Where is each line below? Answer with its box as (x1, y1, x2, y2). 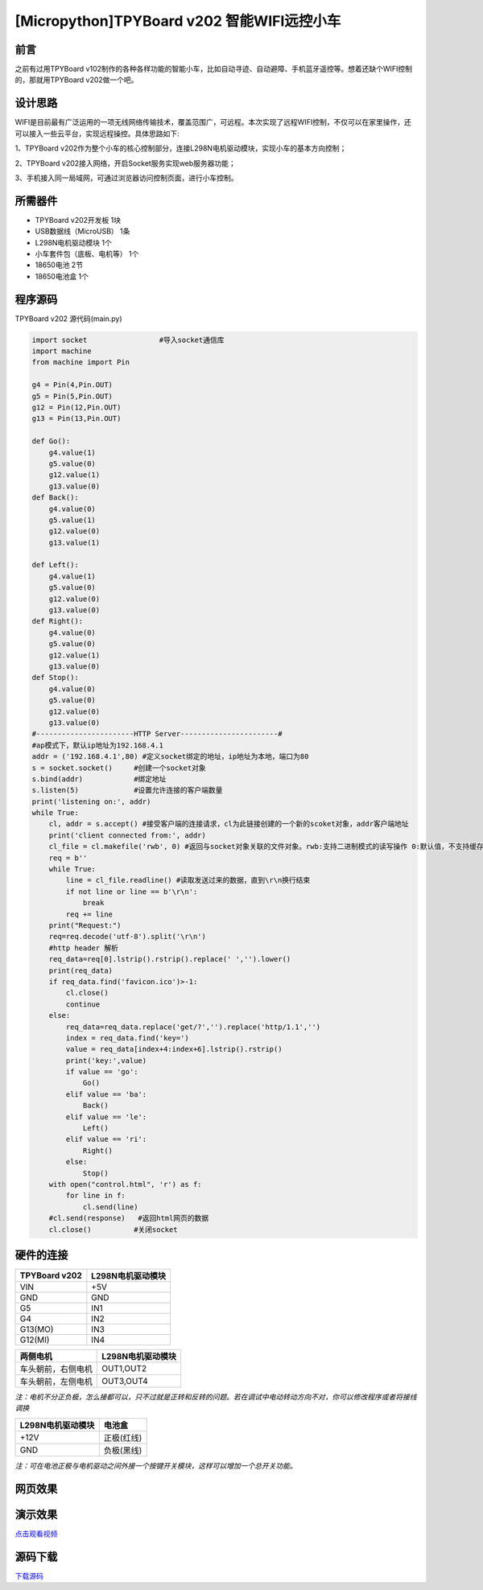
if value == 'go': (65, 1067, 138, 1077)
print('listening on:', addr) (31, 797, 151, 806)
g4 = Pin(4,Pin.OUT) (31, 381, 113, 389)
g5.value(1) (48, 515, 97, 525)
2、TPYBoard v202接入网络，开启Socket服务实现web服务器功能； (14, 158, 237, 168)
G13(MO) (19, 1324, 54, 1335)
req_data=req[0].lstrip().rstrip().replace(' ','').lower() (48, 954, 291, 964)
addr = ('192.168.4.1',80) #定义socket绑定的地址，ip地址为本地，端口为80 (31, 752, 309, 761)
